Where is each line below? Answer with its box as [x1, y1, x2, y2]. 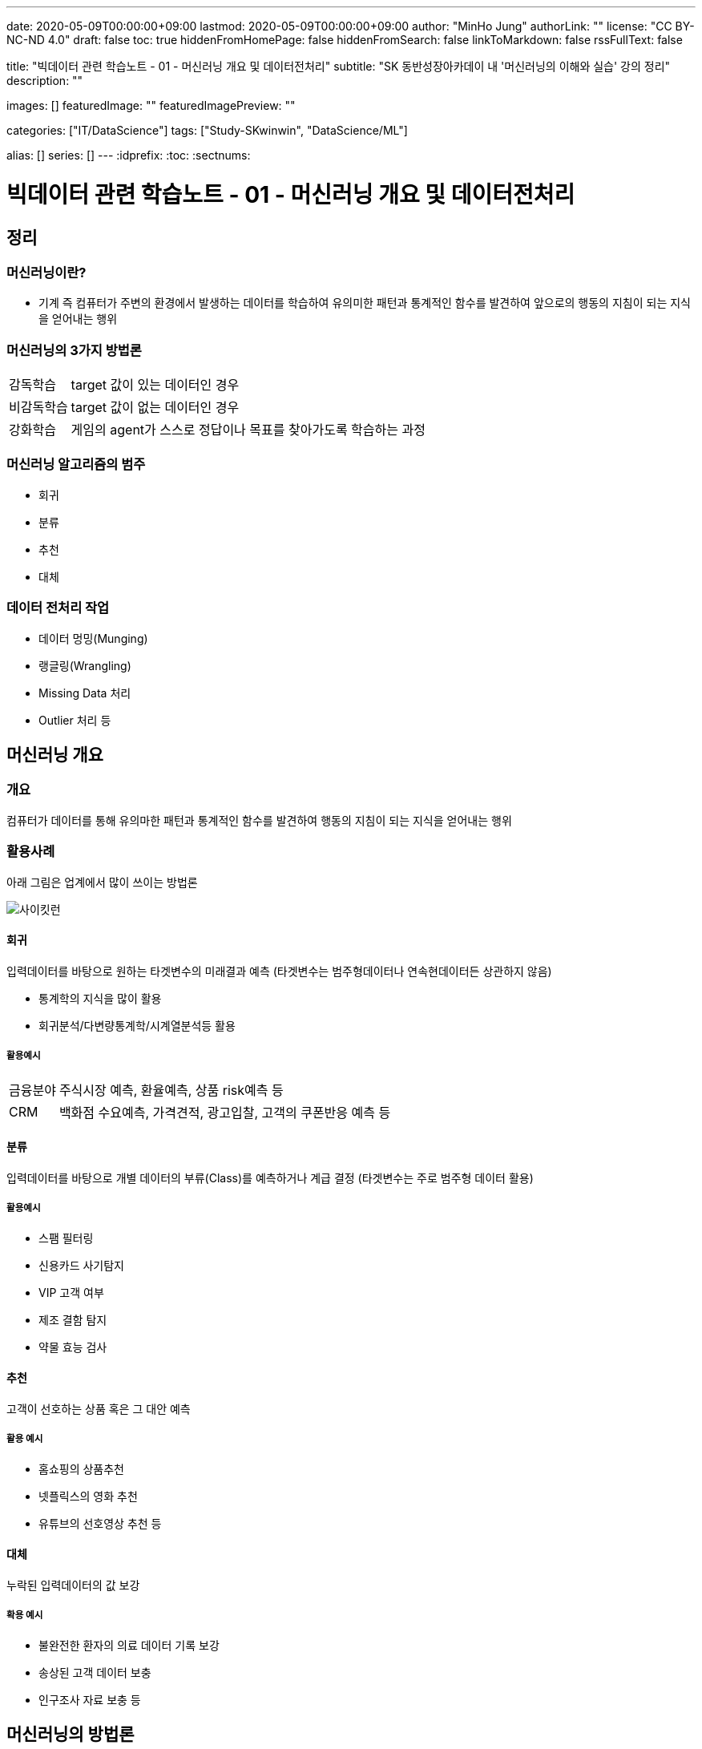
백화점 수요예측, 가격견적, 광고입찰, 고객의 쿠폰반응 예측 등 [58, 1104, 391, 1121]
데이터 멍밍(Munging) [38, 631, 148, 645]
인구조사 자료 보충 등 [38, 1692, 141, 1707]
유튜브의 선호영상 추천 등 [38, 1516, 162, 1530]
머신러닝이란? [6, 264, 87, 281]
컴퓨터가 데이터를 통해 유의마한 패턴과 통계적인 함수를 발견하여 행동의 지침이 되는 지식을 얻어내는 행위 [6, 813, 512, 827]
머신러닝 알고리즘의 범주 [6, 456, 146, 473]
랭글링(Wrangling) [38, 658, 131, 673]
